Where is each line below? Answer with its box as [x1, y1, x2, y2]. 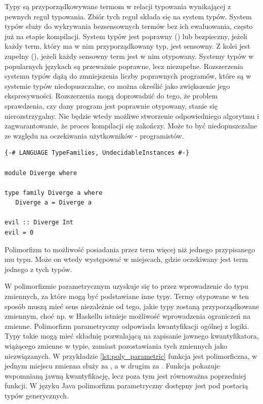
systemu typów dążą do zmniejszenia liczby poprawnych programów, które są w [5, 71, 251, 81]
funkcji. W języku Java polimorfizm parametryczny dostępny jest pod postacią [5, 380, 248, 391]
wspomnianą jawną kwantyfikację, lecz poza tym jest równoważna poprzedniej [5, 370, 246, 381]
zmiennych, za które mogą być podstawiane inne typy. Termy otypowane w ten [5, 291, 249, 301]
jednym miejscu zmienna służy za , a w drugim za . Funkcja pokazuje [5, 360, 220, 371]
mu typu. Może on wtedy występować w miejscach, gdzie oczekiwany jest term [5, 254, 248, 264]
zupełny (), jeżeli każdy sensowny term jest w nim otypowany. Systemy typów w [5, 50, 254, 61]
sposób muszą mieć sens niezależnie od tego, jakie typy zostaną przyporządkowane [5, 300, 259, 311]
